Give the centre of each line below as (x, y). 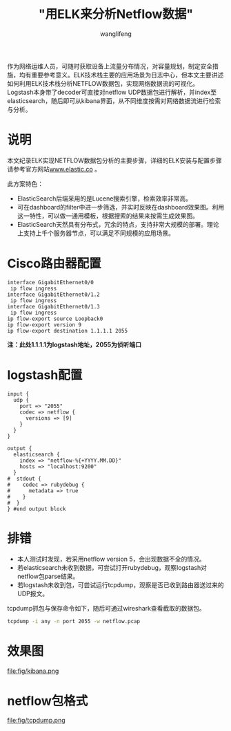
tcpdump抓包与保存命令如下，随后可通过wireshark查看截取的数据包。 (106, 608)
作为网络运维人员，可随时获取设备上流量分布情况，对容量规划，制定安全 (110, 66)
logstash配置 (45, 375)
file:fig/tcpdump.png (36, 721)
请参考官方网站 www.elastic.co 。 (54, 169)
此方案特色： (25, 183)
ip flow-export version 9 (44, 325)
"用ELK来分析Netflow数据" (116, 14)
